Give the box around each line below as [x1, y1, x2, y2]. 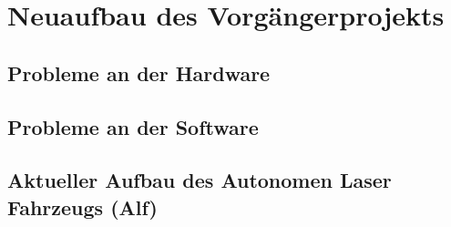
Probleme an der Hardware [7, 58, 271, 87]
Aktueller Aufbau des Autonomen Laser [7, 166, 392, 194]
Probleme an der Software [7, 112, 259, 140]
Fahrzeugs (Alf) [7, 192, 158, 221]
